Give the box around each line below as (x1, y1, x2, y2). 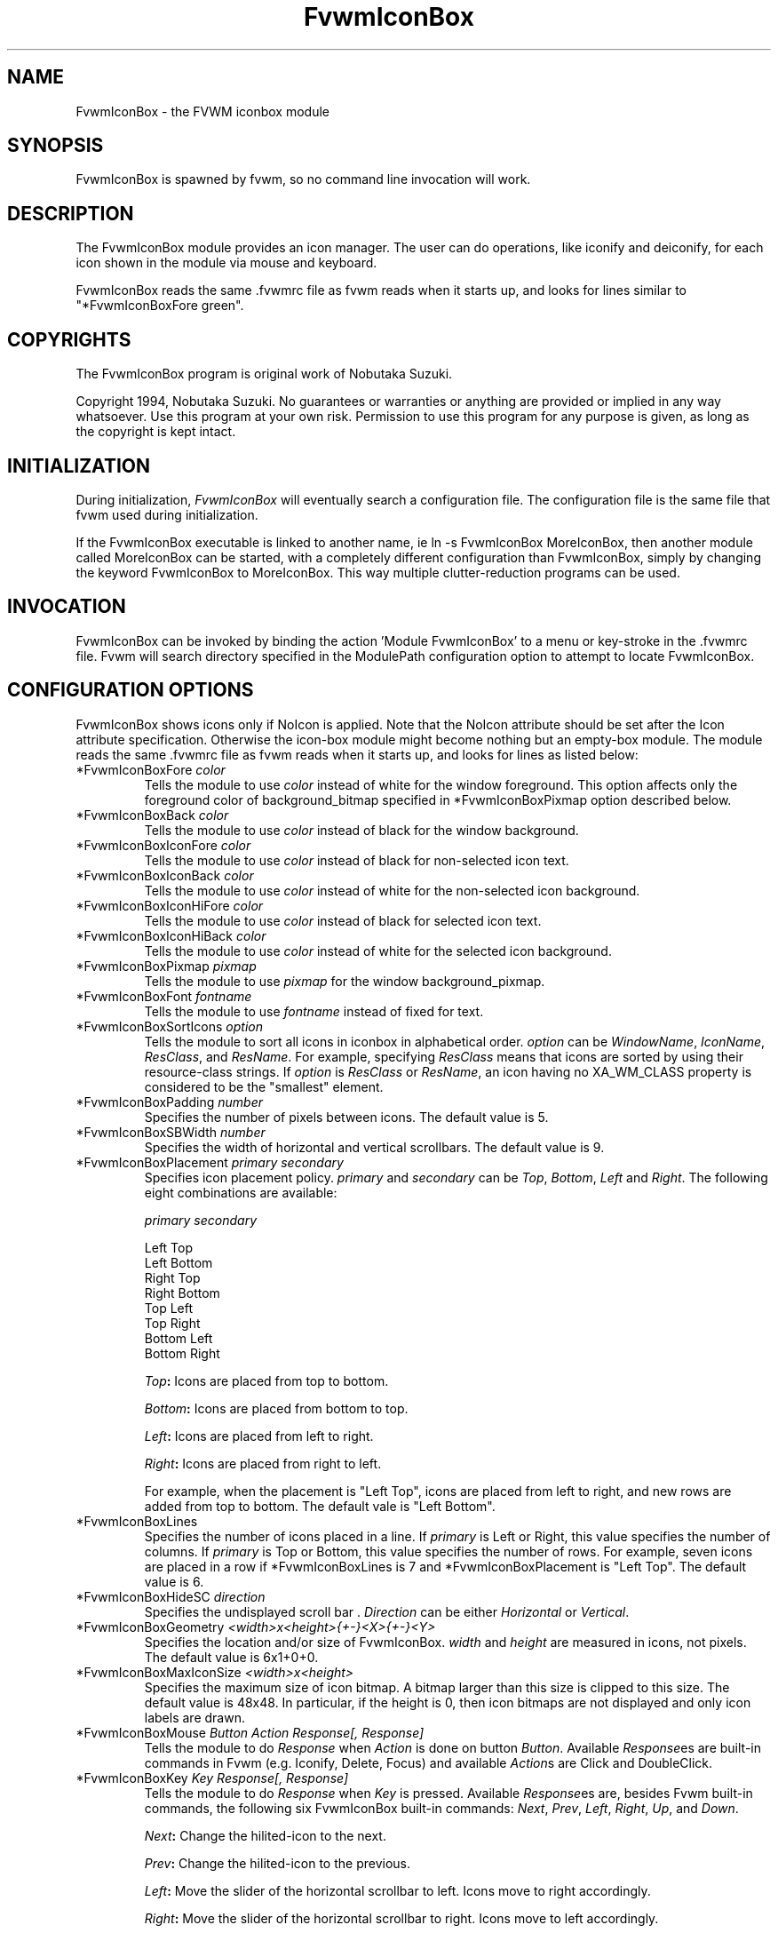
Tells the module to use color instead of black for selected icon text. (144, 912, 542, 928)
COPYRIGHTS (7, 328, 131, 351)
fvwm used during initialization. (75, 506, 258, 522)
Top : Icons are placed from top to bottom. (144, 1372, 389, 1388)
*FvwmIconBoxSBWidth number (75, 1124, 266, 1140)
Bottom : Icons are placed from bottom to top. (144, 1400, 409, 1416)
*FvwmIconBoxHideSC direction (75, 1588, 266, 1604)
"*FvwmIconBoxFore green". (75, 298, 244, 314)
